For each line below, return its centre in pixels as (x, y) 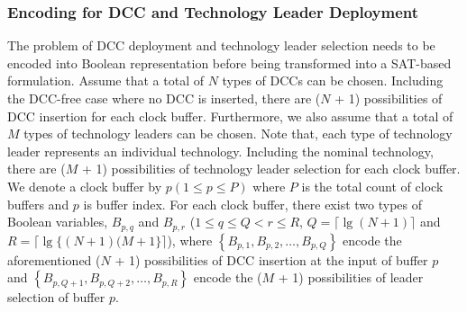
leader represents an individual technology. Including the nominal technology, (220, 151)
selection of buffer (56, 297)
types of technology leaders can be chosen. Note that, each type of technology (238, 134)
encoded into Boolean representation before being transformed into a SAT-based (229, 62)
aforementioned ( (54, 259)
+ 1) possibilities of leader (351, 277)
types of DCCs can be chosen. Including (333, 80)
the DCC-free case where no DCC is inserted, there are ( (164, 98)
